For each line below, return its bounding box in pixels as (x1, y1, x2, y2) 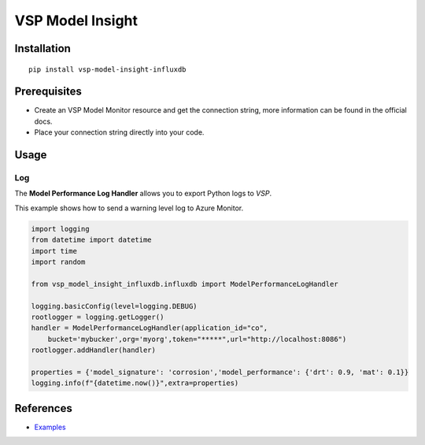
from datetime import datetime (31, 235, 153, 244)
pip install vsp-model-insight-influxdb (28, 65, 187, 74)
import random (31, 257, 86, 266)
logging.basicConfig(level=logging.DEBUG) (31, 302, 198, 310)
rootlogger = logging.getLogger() (31, 312, 164, 321)
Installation (14, 42, 71, 55)
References (14, 402, 72, 415)
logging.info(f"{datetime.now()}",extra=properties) (31, 379, 239, 388)
